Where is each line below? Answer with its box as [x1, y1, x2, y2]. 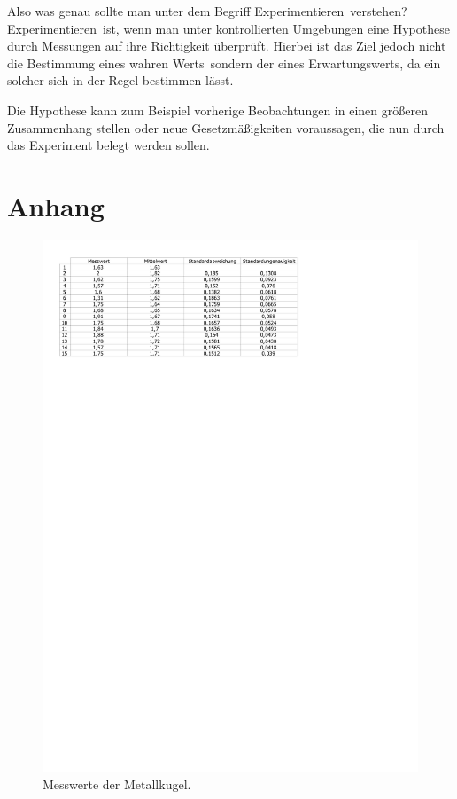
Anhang [7, 187, 105, 223]
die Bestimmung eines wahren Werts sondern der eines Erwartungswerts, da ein [7, 53, 441, 72]
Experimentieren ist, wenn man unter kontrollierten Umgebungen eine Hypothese [7, 19, 450, 37]
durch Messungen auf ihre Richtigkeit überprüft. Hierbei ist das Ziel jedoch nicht [7, 36, 446, 55]
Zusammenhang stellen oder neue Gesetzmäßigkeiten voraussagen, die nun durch [7, 118, 445, 137]
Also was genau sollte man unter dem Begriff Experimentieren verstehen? [7, 2, 407, 20]
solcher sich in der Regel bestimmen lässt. [7, 71, 234, 90]
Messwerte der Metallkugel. [43, 775, 191, 794]
